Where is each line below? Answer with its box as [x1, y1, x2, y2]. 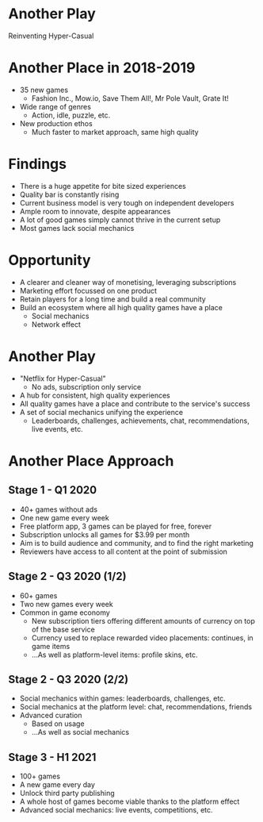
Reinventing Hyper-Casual [8, 31, 94, 40]
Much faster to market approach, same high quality [31, 127, 200, 136]
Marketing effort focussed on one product [19, 286, 157, 295]
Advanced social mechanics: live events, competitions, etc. [19, 805, 213, 815]
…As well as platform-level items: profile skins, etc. [31, 650, 198, 659]
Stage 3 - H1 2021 [8, 751, 97, 764]
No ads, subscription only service [31, 382, 142, 391]
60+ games [19, 590, 58, 600]
